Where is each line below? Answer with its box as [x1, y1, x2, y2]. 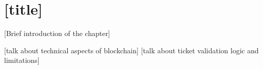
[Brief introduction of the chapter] [4, 28, 111, 39]
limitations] [4, 55, 40, 65]
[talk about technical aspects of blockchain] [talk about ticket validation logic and [4, 45, 259, 55]
